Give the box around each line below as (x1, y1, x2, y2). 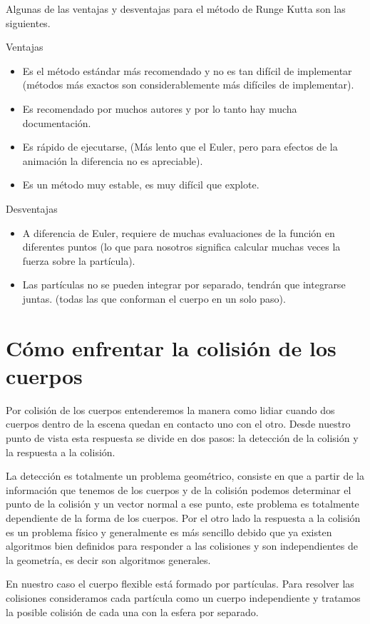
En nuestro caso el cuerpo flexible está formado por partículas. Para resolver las (6, 576, 354, 591)
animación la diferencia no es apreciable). (22, 153, 203, 168)
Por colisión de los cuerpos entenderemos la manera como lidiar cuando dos (6, 402, 335, 417)
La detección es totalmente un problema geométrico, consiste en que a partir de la (6, 468, 364, 483)
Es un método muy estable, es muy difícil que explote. (22, 177, 259, 192)
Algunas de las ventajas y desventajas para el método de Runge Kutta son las (6, 1, 346, 16)
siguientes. (6, 15, 51, 30)
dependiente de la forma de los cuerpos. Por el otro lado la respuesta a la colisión (6, 510, 361, 525)
